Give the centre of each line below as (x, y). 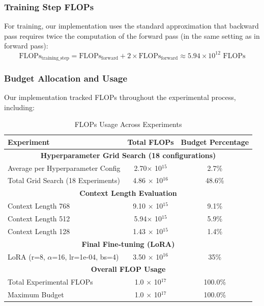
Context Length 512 (39, 219)
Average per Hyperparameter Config (64, 168)
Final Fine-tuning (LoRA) (128, 244)
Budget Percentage (215, 142)
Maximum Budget (36, 295)
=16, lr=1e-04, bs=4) (85, 256)
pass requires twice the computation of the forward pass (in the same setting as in (132, 35)
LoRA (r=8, (26, 256)
